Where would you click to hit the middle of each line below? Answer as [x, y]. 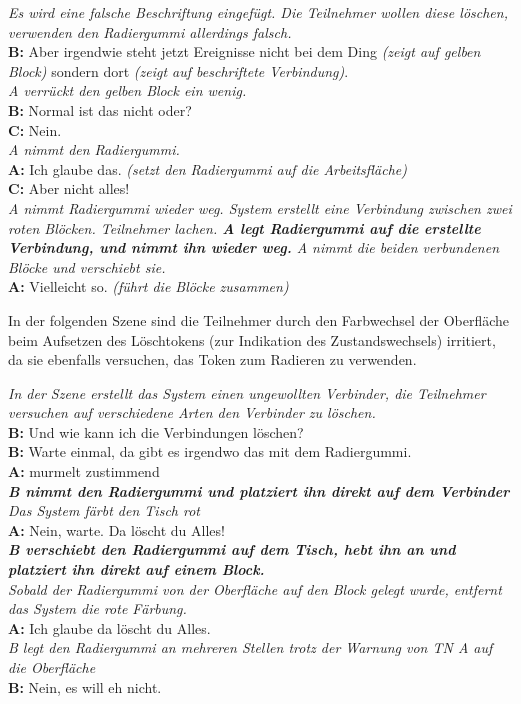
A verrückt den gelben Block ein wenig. [127, 90]
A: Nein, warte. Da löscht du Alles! [116, 529]
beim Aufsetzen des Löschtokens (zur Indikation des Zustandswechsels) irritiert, [252, 339]
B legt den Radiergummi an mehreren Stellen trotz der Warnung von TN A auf [250, 647]
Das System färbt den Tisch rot [104, 510]
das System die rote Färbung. [97, 608]
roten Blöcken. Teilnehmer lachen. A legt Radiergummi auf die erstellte [244, 227]
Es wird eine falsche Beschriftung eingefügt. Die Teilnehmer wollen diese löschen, [258, 12]
